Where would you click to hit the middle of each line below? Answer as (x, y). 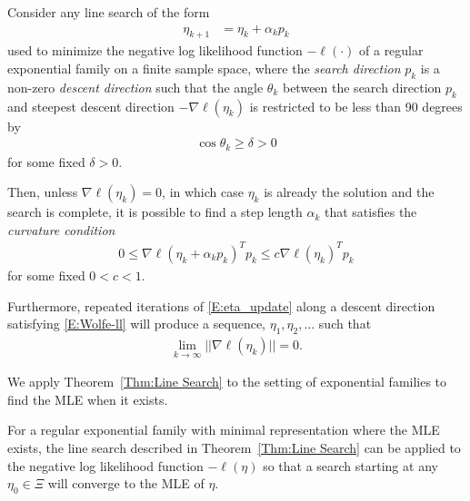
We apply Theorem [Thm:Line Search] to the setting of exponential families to (227, 382)
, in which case (203, 192)
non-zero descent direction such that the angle (135, 87)
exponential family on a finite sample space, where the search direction (204, 69)
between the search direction (362, 87)
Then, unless (43, 192)
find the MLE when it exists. (88, 399)
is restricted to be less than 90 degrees (356, 106)
